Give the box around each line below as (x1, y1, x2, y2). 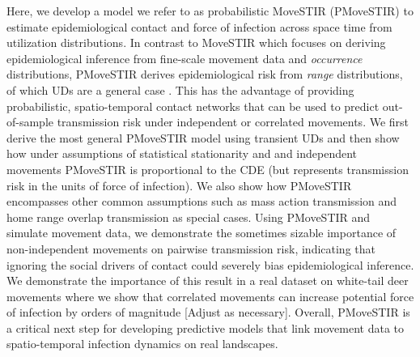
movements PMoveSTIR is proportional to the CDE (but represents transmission (6, 160, 409, 177)
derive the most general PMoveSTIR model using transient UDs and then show (6, 129, 400, 146)
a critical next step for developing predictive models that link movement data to (6, 319, 405, 336)
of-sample (6, 113, 54, 130)
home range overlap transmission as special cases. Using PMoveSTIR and (6, 208, 371, 225)
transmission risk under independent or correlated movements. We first (57, 113, 409, 130)
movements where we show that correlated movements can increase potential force (6, 287, 414, 304)
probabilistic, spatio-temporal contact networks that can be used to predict (6, 97, 380, 114)
